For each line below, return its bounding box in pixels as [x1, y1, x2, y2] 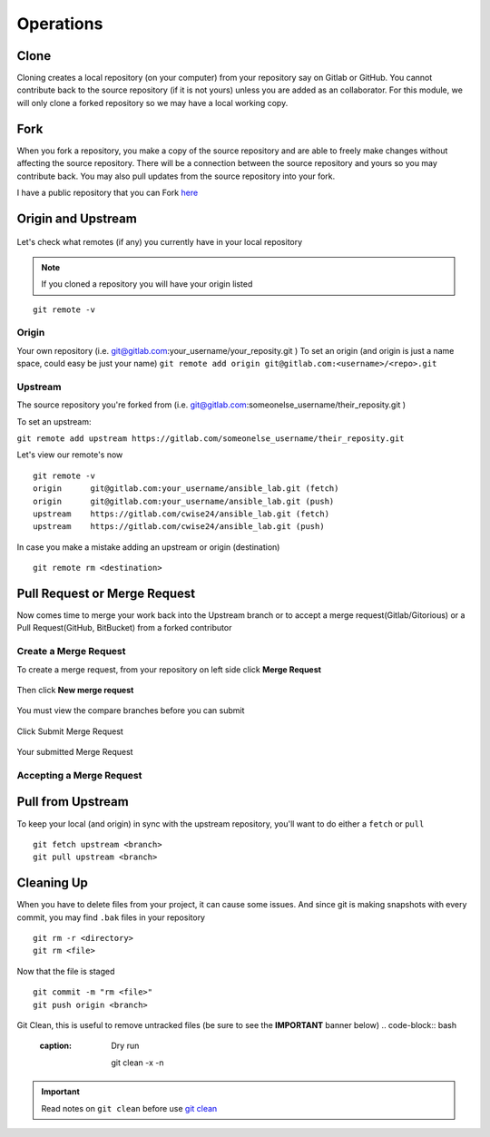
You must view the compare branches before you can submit [16, 705, 245, 716]
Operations [16, 14, 103, 34]
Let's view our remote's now [16, 449, 123, 460]
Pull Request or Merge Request [16, 585, 195, 601]
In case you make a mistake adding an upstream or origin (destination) [16, 541, 280, 553]
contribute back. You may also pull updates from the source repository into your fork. [16, 171, 336, 181]
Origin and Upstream [16, 211, 138, 226]
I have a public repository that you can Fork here [16, 187, 199, 198]
